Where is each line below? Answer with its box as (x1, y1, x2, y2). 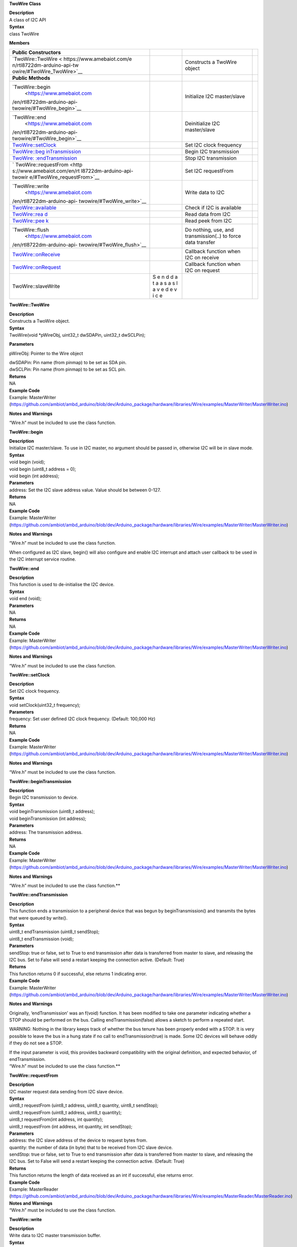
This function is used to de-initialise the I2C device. (9, 582, 114, 588)
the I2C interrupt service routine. (9, 556, 77, 562)
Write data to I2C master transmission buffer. (9, 1233, 101, 1239)
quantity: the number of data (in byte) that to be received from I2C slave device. (9, 1144, 173, 1150)
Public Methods (12, 75, 51, 82)
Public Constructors (12, 49, 61, 56)
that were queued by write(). (9, 915, 68, 921)
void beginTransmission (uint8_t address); (9, 809, 95, 815)
